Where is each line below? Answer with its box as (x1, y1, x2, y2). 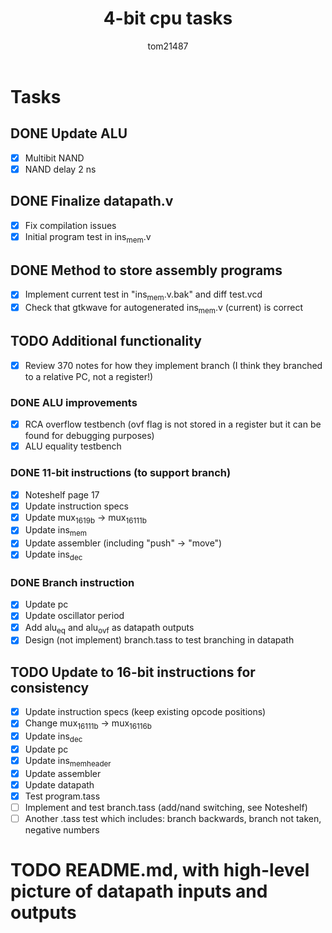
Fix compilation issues (24, 219, 117, 231)
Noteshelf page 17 (24, 488, 100, 501)
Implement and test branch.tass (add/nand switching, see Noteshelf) (24, 801, 308, 813)
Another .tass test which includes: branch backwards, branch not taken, (24, 812, 322, 824)
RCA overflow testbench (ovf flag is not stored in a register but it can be (24, 418, 322, 431)
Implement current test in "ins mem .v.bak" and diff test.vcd (24, 288, 263, 303)
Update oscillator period (24, 610, 125, 622)
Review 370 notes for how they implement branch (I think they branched (24, 359, 323, 371)
